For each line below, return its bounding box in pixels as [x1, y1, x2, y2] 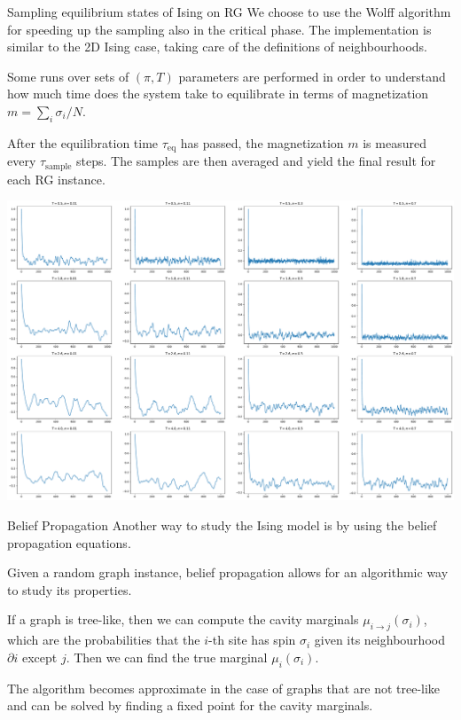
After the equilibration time [7, 133, 159, 152]
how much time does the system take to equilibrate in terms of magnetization [7, 84, 429, 103]
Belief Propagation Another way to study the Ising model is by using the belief [7, 515, 437, 534]
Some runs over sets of [7, 67, 129, 85]
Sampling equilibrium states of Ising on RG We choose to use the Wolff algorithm [7, 3, 451, 20]
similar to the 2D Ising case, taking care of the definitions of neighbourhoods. [7, 37, 427, 56]
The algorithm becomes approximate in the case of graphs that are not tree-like [7, 678, 441, 697]
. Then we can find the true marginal [66, 647, 268, 666]
